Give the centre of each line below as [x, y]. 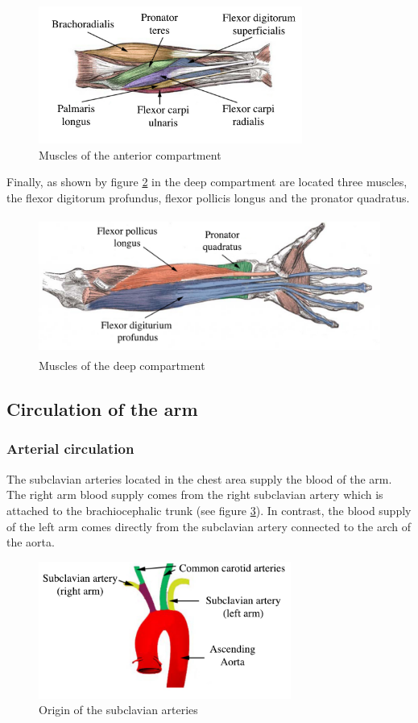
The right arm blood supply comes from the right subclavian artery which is [195, 494]
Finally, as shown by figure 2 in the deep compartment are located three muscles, [207, 182]
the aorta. [31, 542]
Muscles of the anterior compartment [130, 154]
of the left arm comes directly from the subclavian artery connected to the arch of [209, 526]
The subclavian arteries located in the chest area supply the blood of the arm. [199, 478]
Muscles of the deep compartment [122, 366]
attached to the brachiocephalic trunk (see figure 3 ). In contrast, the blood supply [209, 510]
